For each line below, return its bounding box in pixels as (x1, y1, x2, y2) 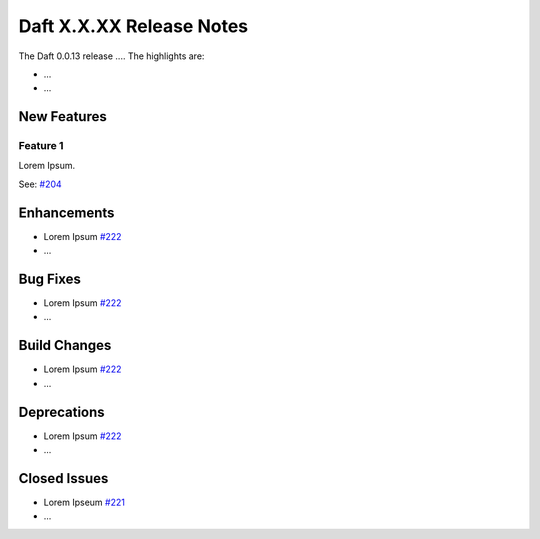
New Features (18, 108, 107, 125)
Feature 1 (18, 139, 64, 153)
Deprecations (18, 403, 105, 420)
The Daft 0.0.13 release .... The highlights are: (18, 50, 205, 62)
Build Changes (18, 337, 112, 354)
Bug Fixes (18, 270, 82, 287)
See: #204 (18, 178, 62, 190)
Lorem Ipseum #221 (43, 496, 125, 508)
